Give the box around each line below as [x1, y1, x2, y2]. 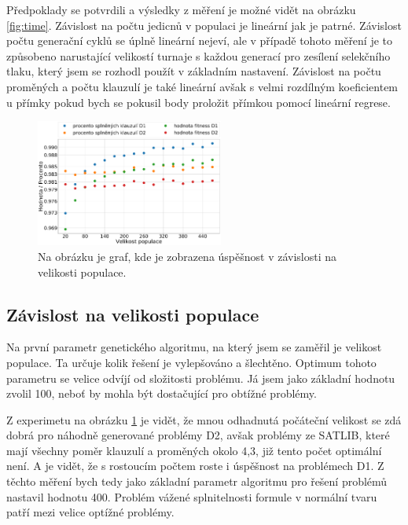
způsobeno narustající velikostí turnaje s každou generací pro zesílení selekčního [6, 47, 391, 64]
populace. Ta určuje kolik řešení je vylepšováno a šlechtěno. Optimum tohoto [6, 354, 377, 370]
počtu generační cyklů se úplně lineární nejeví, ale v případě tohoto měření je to [6, 32, 393, 49]
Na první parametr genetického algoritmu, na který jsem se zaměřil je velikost [6, 339, 382, 355]
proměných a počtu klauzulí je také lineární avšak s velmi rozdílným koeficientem [6, 78, 399, 94]
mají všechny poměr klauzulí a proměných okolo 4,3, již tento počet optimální [6, 442, 382, 458]
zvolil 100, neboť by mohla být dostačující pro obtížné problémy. [6, 385, 317, 402]
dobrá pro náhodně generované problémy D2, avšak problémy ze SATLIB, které [6, 427, 390, 443]
